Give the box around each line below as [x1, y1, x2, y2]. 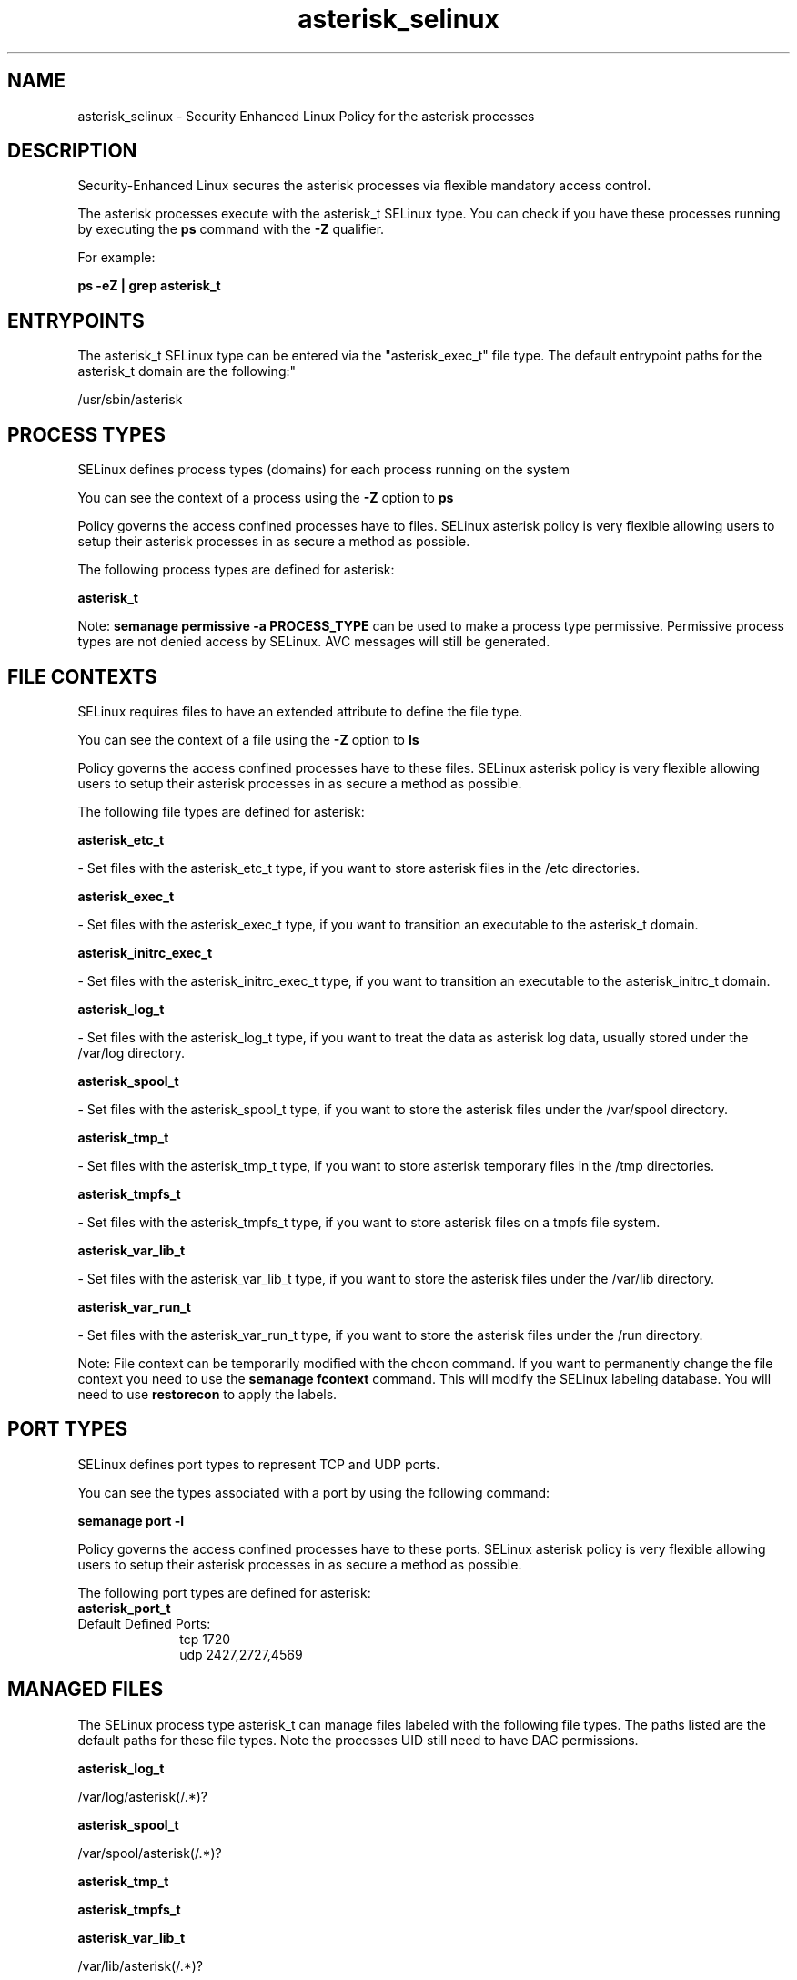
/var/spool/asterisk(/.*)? [77, 1844, 222, 1861]
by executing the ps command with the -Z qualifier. [77, 221, 385, 238]
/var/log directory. [77, 1044, 186, 1061]
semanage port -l [77, 1512, 184, 1528]
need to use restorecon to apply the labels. [77, 1386, 338, 1402]
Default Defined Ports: [77, 1615, 211, 1631]
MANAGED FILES [7, 1678, 164, 1701]
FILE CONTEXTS [7, 665, 157, 688]
